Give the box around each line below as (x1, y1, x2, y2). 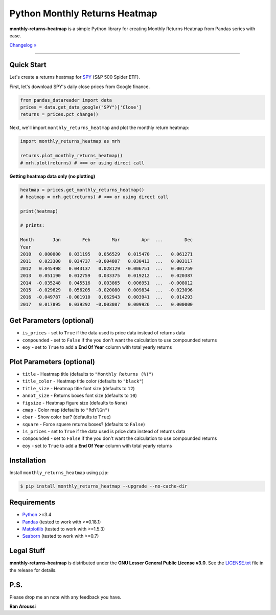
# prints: (20, 223, 45, 228)
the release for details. (9, 567, 57, 573)
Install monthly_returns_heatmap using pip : (9, 469, 109, 476)
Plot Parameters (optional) (9, 357, 96, 366)
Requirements (9, 498, 56, 507)
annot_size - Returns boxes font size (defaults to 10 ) (22, 392, 137, 399)
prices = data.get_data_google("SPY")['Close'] (20, 104, 142, 110)
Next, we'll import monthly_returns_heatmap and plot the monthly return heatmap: (9, 124, 190, 131)
